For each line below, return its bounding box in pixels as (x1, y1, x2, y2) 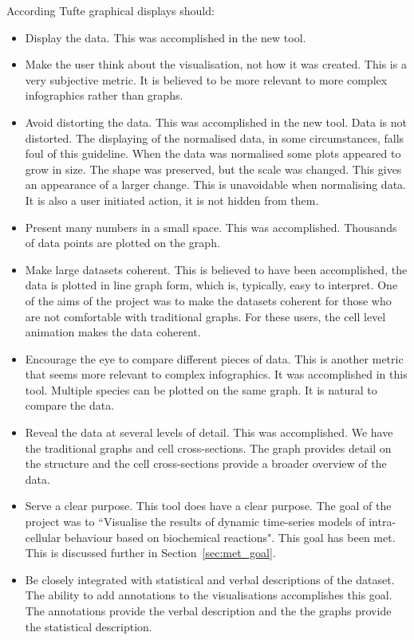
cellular (25, 528, 61, 545)
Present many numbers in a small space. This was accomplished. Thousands (25, 218, 397, 235)
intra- (369, 513, 396, 530)
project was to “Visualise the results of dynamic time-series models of (25, 513, 365, 530)
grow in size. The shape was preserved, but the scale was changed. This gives (25, 160, 402, 177)
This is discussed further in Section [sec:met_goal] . (25, 544, 276, 561)
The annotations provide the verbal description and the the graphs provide (25, 603, 392, 618)
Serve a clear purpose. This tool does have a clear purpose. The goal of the (25, 497, 392, 514)
